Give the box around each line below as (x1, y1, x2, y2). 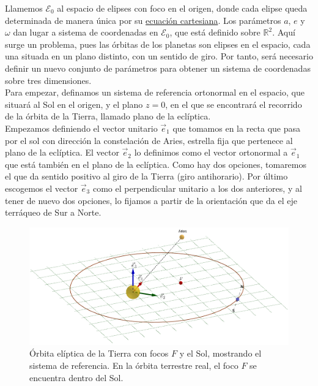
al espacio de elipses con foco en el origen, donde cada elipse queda (57, 2, 308, 14)
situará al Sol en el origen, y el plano (5, 97, 143, 110)
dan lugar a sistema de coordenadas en (13, 26, 158, 39)
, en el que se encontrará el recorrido (165, 97, 302, 110)
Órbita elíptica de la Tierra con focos (29, 347, 169, 360)
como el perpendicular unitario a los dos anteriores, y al (92, 181, 302, 194)
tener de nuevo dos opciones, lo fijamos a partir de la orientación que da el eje (5, 194, 297, 206)
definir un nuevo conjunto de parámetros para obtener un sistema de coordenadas (5, 61, 311, 74)
